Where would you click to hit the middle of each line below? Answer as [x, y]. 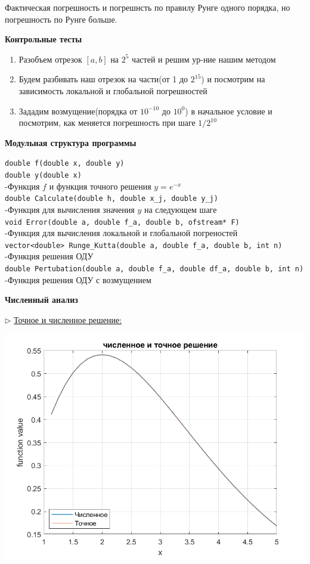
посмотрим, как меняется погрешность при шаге [107, 123]
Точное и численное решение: [68, 319]
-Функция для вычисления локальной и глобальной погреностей [121, 233]
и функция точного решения [100, 186]
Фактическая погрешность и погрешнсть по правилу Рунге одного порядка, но [148, 7]
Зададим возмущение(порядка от [78, 111]
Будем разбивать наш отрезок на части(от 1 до [103, 79]
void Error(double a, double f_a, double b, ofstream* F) [122, 222]
